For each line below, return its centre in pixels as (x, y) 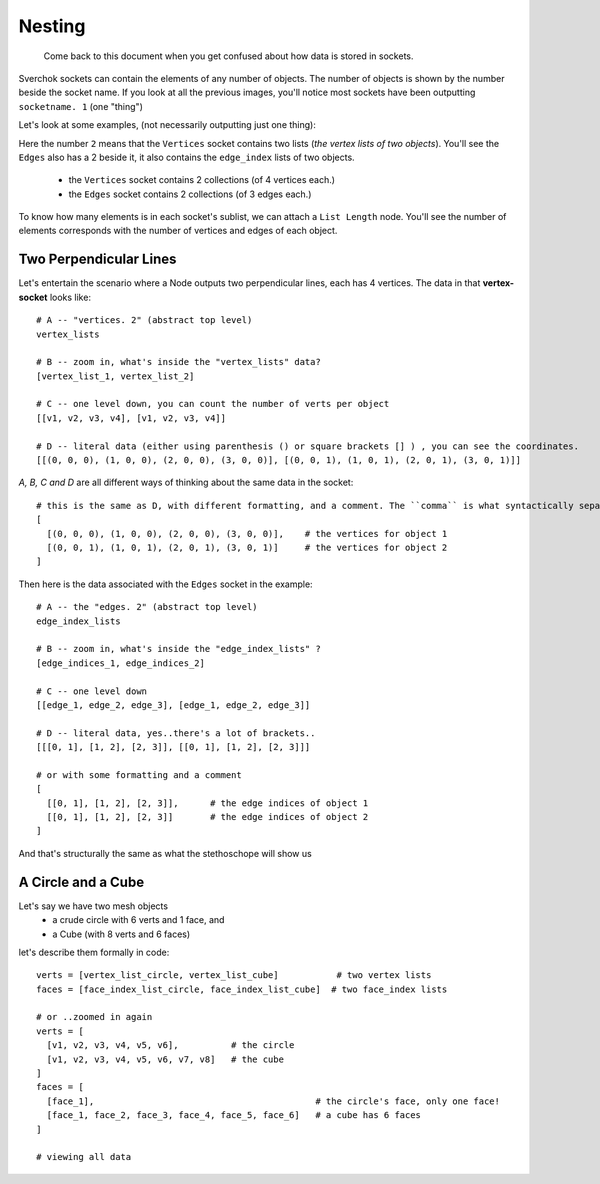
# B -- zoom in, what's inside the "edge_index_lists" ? (179, 649)
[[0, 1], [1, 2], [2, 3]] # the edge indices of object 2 (207, 817)
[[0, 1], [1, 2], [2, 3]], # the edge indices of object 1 (207, 803)
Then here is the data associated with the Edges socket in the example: (166, 584)
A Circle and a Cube (81, 881)
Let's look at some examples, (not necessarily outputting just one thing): (167, 125)
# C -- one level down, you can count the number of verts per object (213, 404)
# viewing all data (84, 1157)
